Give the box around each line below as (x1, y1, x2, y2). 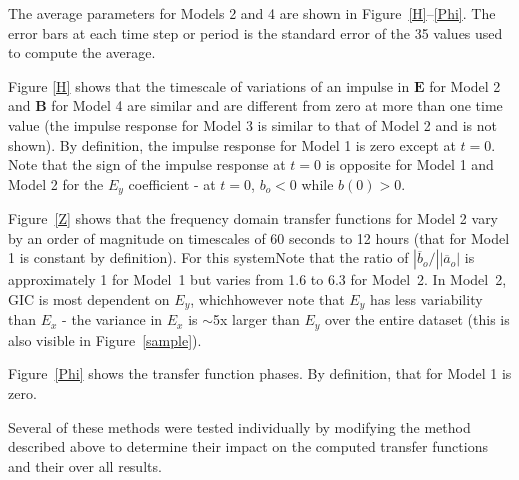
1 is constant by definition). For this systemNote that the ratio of (8, 247, 409, 268)
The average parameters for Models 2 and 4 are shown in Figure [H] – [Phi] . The (8, 3, 496, 23)
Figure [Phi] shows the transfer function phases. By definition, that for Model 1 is (8, 363, 512, 384)
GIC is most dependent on (8, 288, 170, 309)
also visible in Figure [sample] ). (8, 329, 202, 350)
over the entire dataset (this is (325, 309, 510, 330)
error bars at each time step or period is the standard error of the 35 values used (8, 22, 503, 43)
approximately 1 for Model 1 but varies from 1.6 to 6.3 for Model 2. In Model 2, (8, 269, 507, 290)
